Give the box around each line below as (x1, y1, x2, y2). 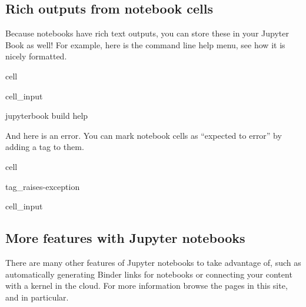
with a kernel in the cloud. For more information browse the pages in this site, (5, 279, 288, 292)
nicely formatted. (5, 50, 67, 62)
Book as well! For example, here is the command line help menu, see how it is (5, 38, 285, 51)
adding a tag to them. (5, 141, 84, 153)
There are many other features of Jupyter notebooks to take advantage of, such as (5, 256, 301, 268)
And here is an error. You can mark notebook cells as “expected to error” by (5, 129, 282, 141)
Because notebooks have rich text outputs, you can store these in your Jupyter (5, 27, 289, 39)
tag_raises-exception (5, 180, 80, 192)
